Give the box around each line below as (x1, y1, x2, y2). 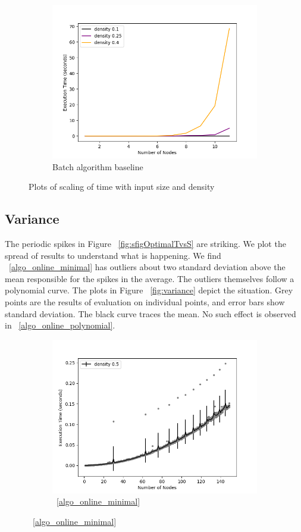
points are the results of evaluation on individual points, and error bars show (5, 295, 285, 308)
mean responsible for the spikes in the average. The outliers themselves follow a (5, 272, 294, 284)
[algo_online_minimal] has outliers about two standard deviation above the (9, 261, 286, 273)
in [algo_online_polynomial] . (5, 319, 115, 331)
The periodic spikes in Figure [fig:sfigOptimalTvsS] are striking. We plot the (5, 237, 286, 249)
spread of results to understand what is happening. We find (5, 249, 221, 261)
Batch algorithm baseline (52, 160, 143, 173)
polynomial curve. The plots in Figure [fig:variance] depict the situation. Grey (5, 284, 293, 296)
